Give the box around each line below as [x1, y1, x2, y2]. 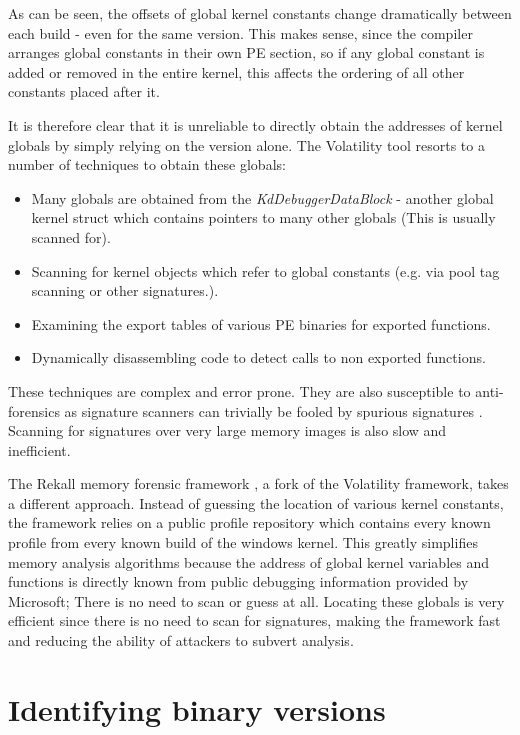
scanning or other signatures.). [31, 280, 219, 301]
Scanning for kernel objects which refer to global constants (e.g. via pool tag [31, 260, 500, 281]
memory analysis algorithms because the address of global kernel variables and [8, 551, 489, 572]
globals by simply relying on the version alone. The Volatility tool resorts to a [8, 134, 485, 155]
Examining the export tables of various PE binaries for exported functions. [31, 313, 491, 334]
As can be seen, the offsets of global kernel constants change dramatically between [8, 3, 512, 23]
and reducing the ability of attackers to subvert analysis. [8, 630, 354, 651]
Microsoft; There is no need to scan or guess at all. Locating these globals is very [8, 590, 505, 611]
